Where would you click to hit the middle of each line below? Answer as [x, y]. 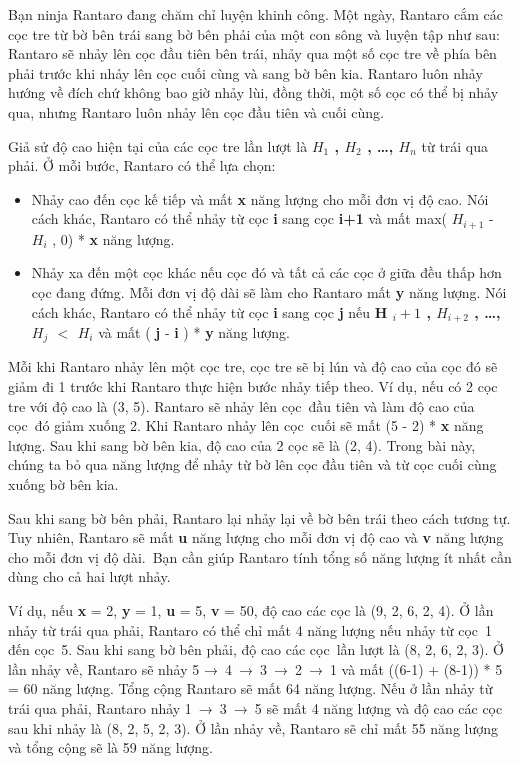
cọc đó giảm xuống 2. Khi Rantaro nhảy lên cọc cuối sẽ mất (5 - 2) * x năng [246, 425]
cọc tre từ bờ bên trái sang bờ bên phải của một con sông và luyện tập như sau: [254, 33]
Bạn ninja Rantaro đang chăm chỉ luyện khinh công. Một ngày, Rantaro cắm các [255, 14]
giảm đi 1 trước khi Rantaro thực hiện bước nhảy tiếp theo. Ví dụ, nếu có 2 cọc [253, 386]
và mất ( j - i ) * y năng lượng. [194, 332]
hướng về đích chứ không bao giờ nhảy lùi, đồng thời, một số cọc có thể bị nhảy [253, 92]
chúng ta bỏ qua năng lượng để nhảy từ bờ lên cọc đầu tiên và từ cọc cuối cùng [252, 464]
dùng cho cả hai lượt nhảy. [89, 576]
